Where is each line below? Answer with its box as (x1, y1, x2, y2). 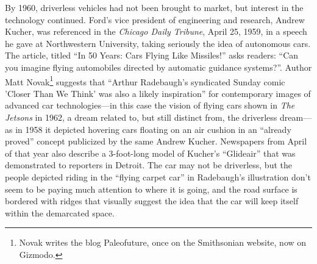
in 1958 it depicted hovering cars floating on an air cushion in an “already (15, 123, 291, 135)
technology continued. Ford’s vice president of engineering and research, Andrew (5, 13, 305, 26)
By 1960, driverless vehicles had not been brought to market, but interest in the (5, 1, 304, 13)
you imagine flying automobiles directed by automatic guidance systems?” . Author (5, 60, 312, 73)
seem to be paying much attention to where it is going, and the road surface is (5, 182, 297, 195)
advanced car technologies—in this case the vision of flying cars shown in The (5, 99, 295, 112)
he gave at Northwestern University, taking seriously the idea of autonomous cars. (5, 37, 311, 49)
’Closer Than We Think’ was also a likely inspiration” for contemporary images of (5, 87, 311, 99)
